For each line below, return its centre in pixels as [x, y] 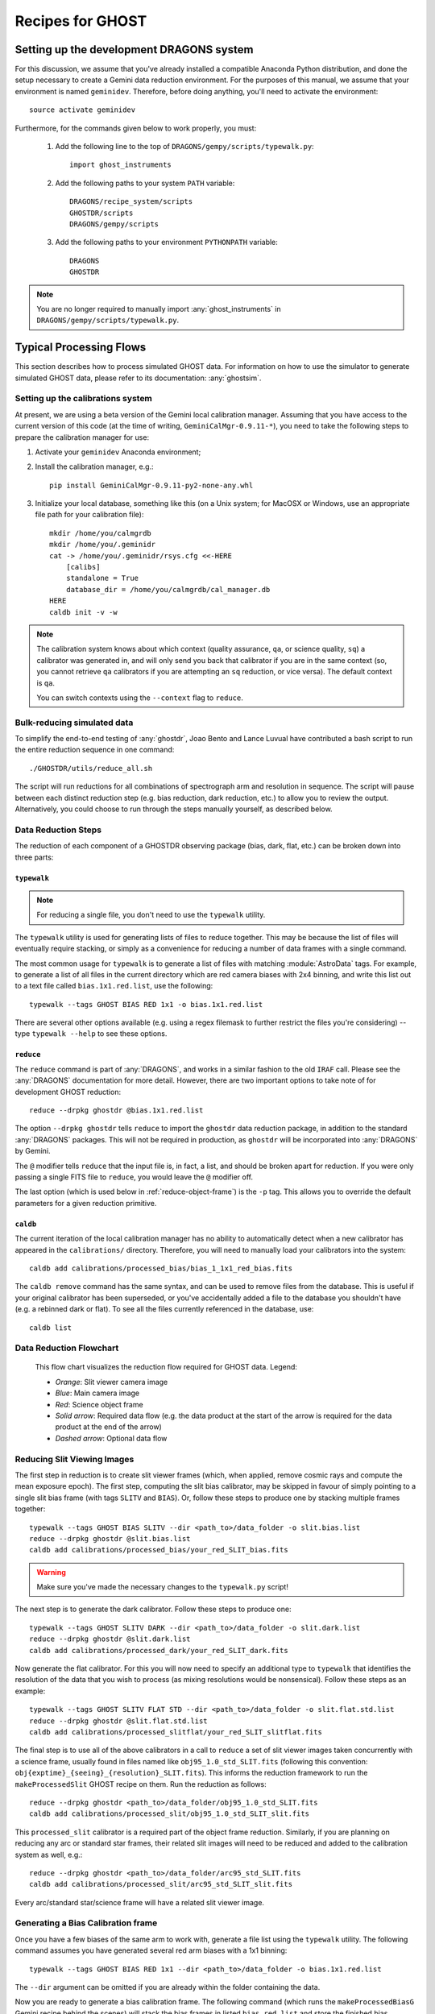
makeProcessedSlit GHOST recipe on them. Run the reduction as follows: [141, 1784]
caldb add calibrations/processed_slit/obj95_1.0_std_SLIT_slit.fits [170, 1814]
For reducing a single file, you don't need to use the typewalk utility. [151, 915]
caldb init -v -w [83, 612]
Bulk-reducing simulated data [74, 723]
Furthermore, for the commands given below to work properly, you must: [136, 128]
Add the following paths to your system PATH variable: [145, 183]
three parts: [34, 857]
